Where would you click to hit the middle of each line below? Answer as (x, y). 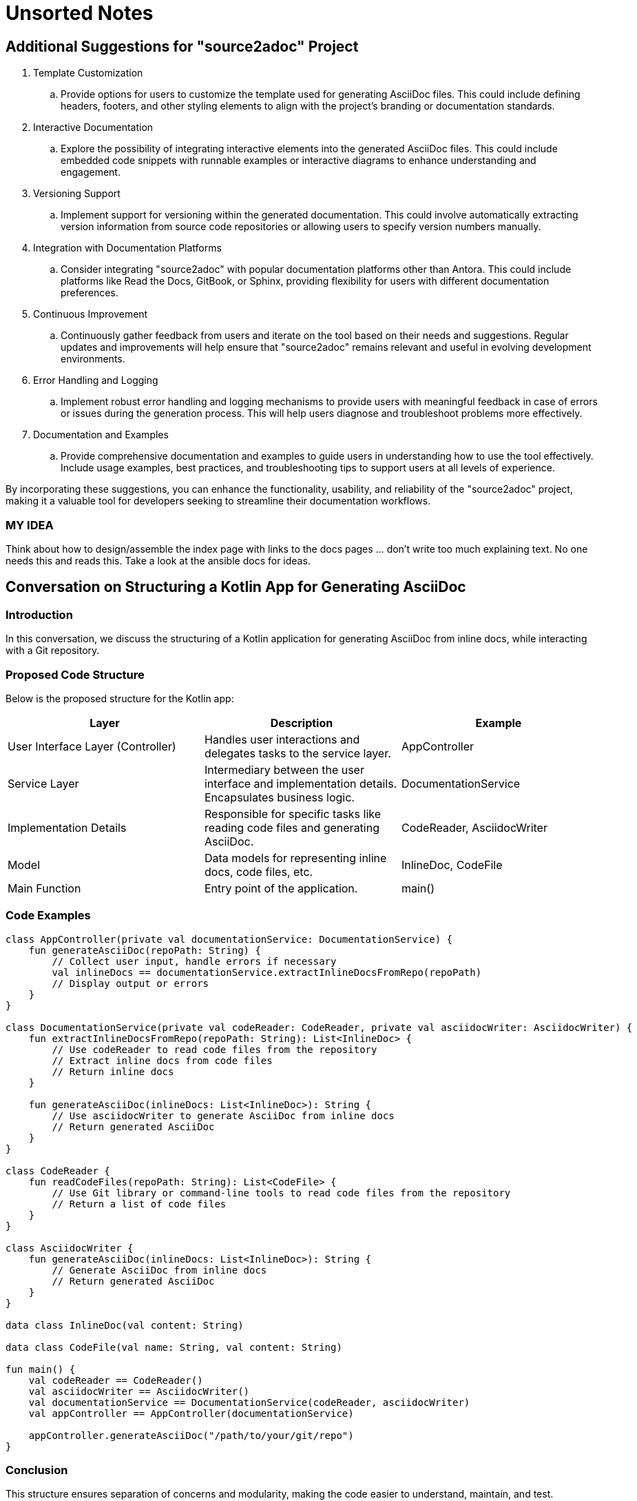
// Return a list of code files (139, 1204)
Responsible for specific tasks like (293, 814)
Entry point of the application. (281, 888)
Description (302, 723)
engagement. (91, 172)
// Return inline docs (113, 1071)
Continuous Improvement (91, 314)
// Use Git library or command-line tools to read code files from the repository (281, 1193)
